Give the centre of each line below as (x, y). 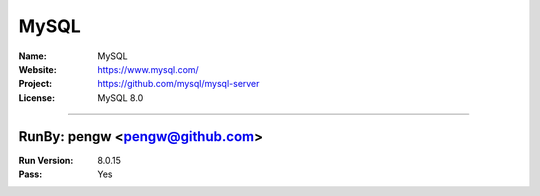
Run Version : (46, 160)
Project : (35, 84)
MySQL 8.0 (120, 97)
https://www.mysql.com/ (148, 69)
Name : (32, 56)
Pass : (30, 174)
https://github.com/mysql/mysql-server (178, 84)
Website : (37, 69)
